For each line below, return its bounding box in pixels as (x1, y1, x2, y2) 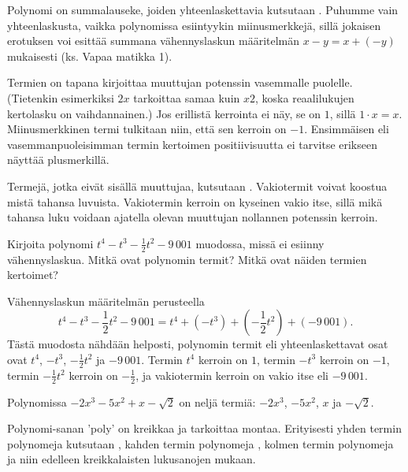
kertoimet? (7, 266, 58, 283)
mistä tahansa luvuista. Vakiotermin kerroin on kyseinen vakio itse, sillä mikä (7, 193, 383, 210)
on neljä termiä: (179, 393, 256, 410)
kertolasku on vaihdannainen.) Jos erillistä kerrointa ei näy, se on (7, 105, 321, 121)
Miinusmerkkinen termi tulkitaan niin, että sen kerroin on (7, 121, 287, 137)
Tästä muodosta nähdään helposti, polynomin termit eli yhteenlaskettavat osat (7, 336, 388, 352)
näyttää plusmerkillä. (7, 151, 109, 168)
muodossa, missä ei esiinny (195, 235, 325, 251)
